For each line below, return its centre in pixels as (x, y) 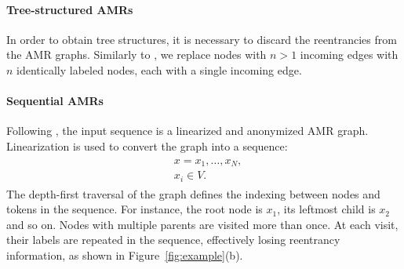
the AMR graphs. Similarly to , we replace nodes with (136, 55)
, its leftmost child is (326, 209)
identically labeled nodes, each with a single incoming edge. (159, 69)
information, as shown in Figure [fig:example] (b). (125, 254)
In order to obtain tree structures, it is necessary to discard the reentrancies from (202, 39)
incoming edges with (349, 55)
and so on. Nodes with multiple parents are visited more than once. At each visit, (202, 224)
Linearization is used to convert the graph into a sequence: (147, 145)
